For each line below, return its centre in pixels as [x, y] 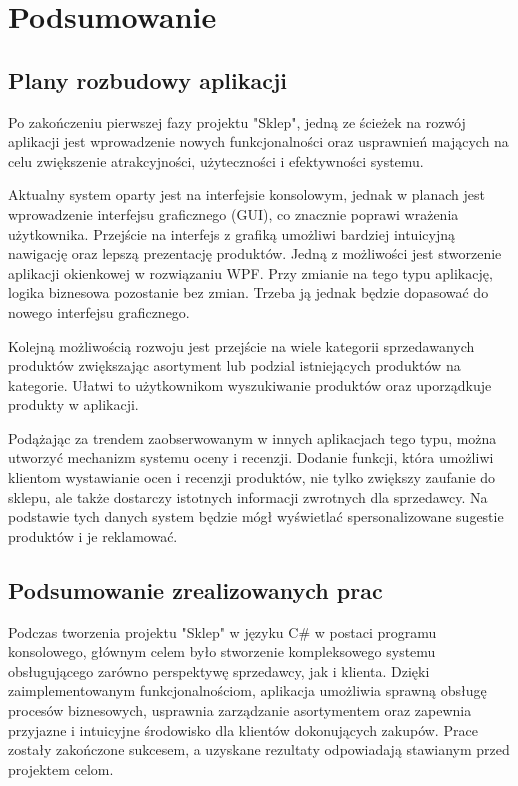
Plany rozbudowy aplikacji [147, 79]
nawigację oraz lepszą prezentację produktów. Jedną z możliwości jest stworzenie [255, 253]
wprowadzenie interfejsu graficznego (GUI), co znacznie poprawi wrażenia [233, 213]
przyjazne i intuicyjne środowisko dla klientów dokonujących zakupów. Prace [243, 729]
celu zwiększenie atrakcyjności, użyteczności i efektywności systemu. [216, 160]
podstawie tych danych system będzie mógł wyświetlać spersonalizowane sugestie [256, 516]
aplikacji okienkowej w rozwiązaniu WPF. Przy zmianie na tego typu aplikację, [250, 272]
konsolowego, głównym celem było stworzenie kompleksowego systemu [222, 651]
